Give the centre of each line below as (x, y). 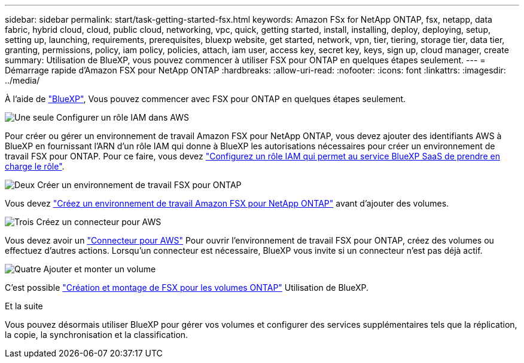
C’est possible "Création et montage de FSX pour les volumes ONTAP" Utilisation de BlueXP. (187, 287)
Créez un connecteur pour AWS (99, 222)
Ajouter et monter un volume (100, 269)
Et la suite (24, 306)
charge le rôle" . (35, 166)
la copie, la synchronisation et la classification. (97, 335)
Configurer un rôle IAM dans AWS (123, 117)
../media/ (22, 80)
